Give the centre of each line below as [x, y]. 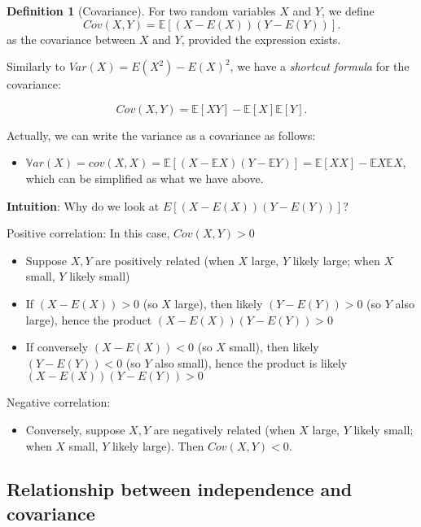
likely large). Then [158, 445]
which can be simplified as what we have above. [145, 178]
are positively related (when [165, 260]
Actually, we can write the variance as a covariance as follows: [161, 135]
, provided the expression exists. [261, 39]
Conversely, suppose [75, 429]
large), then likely [219, 303]
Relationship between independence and [180, 489]
